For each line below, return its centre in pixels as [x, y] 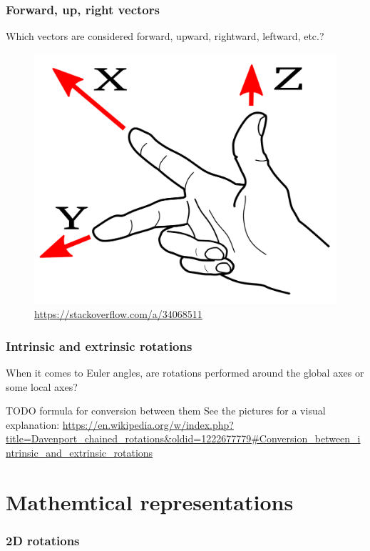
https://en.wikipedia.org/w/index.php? [148, 424]
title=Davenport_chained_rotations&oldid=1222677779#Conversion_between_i [183, 438]
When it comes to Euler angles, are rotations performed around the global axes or [185, 372]
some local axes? [42, 386]
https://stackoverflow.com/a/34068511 [118, 314]
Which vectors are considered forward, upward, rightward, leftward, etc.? [165, 36]
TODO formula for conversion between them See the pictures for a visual [166, 411]
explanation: [33, 424]
